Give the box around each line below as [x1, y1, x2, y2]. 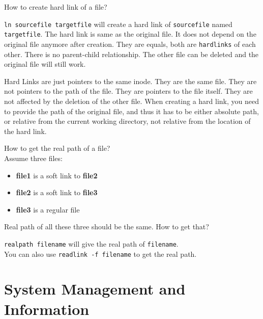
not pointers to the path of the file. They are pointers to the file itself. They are [4, 86, 253, 96]
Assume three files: [4, 152, 63, 163]
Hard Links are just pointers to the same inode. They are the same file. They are [4, 75, 257, 86]
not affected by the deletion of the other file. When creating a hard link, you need [4, 95, 259, 106]
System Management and [4, 278, 186, 299]
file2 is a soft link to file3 [16, 187, 98, 198]
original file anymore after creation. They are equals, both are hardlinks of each [4, 38, 256, 49]
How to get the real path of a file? [4, 143, 110, 153]
